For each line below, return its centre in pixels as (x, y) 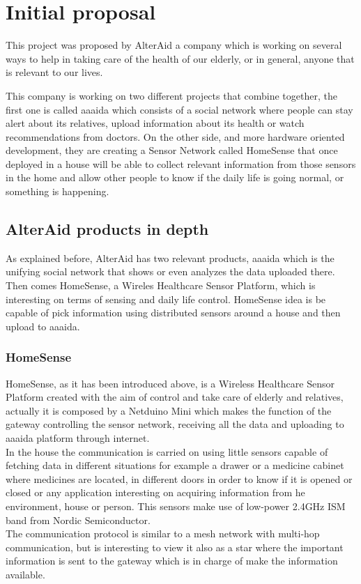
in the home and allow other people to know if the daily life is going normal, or (175, 177)
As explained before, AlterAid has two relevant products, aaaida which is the (170, 258)
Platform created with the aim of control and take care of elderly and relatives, (175, 397)
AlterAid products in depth (107, 229)
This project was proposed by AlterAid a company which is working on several (174, 45)
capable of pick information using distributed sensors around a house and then (173, 313)
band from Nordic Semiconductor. (78, 520)
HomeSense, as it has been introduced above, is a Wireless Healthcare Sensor (170, 383)
